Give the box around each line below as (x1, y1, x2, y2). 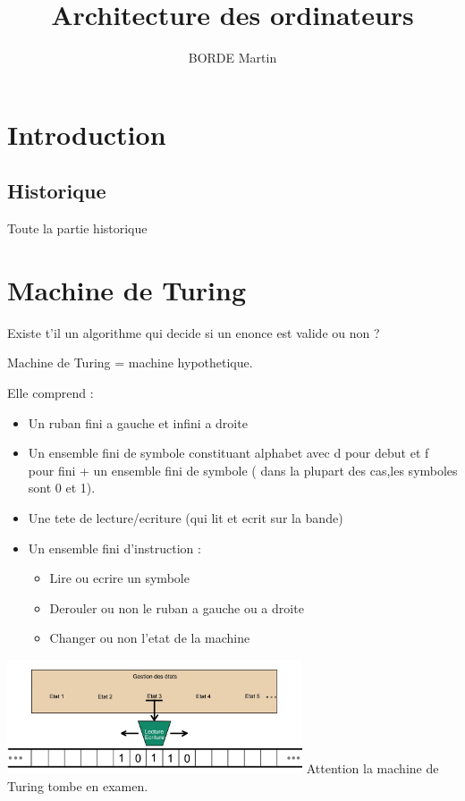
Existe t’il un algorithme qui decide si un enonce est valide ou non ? (7, 323, 380, 341)
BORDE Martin (188, 48, 277, 67)
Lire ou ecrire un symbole (49, 569, 190, 587)
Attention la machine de (306, 758, 439, 777)
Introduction (7, 115, 166, 152)
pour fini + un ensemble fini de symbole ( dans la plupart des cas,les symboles (28, 460, 458, 479)
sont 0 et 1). (28, 478, 96, 497)
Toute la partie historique (7, 219, 148, 238)
